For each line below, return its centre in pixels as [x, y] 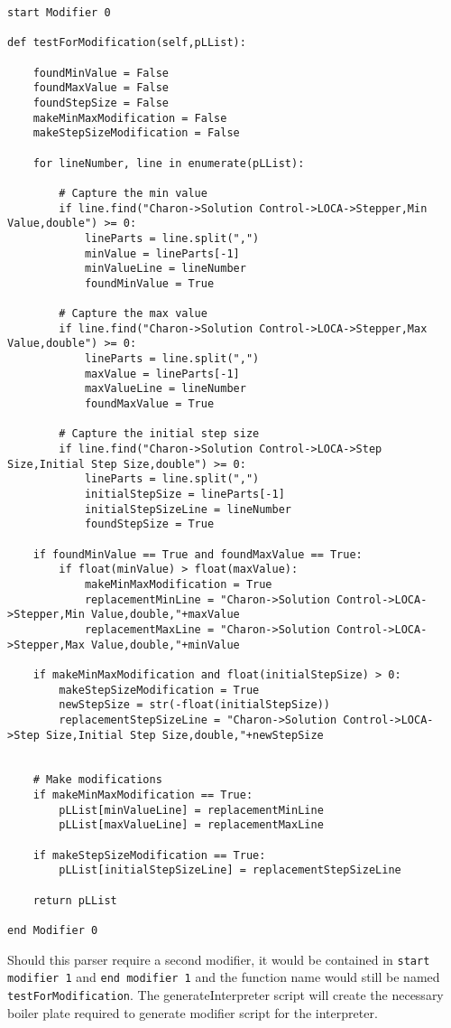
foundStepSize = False [101, 103]
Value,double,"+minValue [166, 645]
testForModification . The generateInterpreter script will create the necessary [225, 995]
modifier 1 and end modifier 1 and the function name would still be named [224, 977]
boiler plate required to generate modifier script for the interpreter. [193, 1012]
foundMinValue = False [101, 73]
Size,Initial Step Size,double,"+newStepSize [184, 735]
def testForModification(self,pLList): [127, 43]
